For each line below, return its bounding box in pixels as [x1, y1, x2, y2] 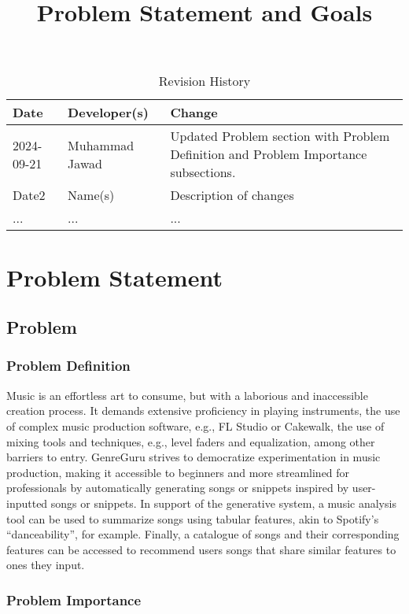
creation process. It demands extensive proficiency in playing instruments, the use [6, 402, 400, 419]
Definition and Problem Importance [170, 145, 367, 164]
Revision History [158, 72, 251, 91]
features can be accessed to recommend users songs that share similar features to [6, 541, 396, 557]
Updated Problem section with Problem [170, 127, 390, 146]
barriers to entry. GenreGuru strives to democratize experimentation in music [6, 449, 381, 465]
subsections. [170, 163, 236, 182]
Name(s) [68, 186, 115, 205]
